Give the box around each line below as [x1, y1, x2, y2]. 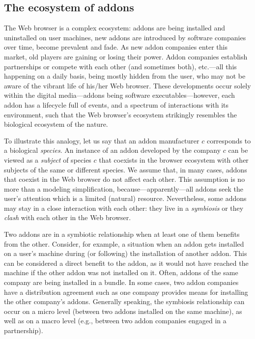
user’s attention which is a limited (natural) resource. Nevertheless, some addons [4, 193, 247, 203]
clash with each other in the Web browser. [4, 212, 131, 223]
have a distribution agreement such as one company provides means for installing [4, 286, 248, 297]
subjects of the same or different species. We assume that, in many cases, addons [4, 164, 247, 174]
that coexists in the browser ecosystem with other [99, 154, 249, 165]
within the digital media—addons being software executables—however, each [4, 90, 235, 100]
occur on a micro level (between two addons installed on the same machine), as [4, 306, 242, 316]
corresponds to [206, 135, 251, 145]
